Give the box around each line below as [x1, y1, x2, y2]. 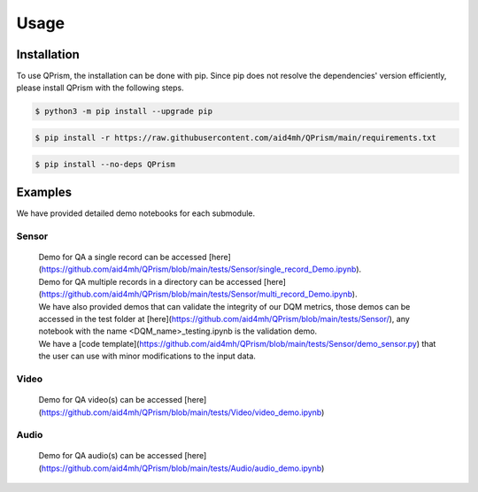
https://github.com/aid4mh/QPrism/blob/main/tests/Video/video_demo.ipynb [41, 407, 322, 418]
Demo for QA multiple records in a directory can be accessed [38, 276, 262, 287]
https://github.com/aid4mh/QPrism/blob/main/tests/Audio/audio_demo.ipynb [41, 463, 322, 473]
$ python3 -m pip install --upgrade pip [35, 106, 212, 117]
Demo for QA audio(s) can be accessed [38, 450, 183, 461]
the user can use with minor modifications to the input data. [38, 350, 257, 362]
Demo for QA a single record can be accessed [38, 252, 207, 263]
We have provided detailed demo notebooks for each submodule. [16, 208, 256, 219]
